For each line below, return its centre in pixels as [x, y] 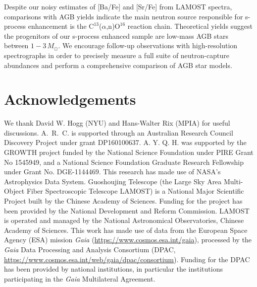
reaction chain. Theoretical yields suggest [190, 26]
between [16, 45]
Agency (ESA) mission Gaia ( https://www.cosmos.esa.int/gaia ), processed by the [128, 240]
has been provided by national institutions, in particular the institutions [113, 269]
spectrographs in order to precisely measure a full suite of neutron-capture [117, 55]
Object [14, 191]
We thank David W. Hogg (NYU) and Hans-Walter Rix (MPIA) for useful [117, 123]
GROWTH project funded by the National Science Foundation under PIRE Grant [129, 152]
